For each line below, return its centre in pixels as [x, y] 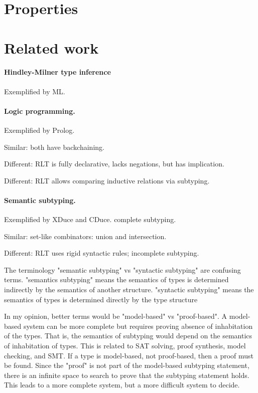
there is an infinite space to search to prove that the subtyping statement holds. [127, 375]
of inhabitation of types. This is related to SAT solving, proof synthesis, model [125, 346]
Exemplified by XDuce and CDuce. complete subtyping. [90, 219]
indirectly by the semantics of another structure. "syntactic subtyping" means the [129, 289]
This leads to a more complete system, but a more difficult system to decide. [122, 385]
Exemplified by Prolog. [39, 130]
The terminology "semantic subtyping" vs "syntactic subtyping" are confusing [122, 269]
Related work [51, 47]
